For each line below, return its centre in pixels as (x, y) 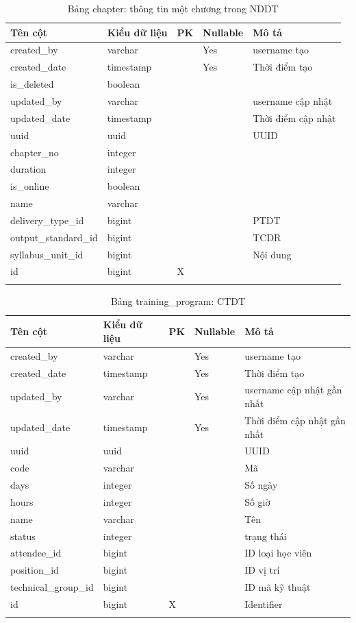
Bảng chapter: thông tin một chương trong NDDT (173, 8)
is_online (30, 186)
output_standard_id (54, 237)
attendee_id (36, 553)
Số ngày (261, 485)
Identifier (264, 603)
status (23, 536)
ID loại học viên (278, 553)
